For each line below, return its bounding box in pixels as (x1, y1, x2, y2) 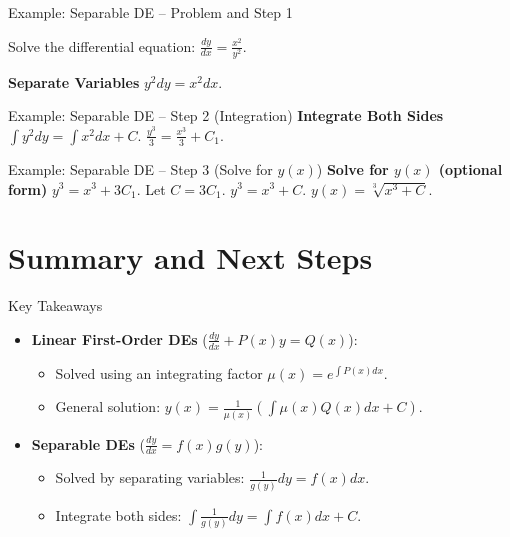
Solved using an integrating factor (55, 362, 263, 383)
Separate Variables (8, 71, 140, 92)
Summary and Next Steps (8, 237, 373, 278)
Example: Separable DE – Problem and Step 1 (8, 2, 293, 22)
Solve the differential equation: (8, 35, 196, 56)
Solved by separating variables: (55, 467, 245, 488)
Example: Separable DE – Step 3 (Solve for (8, 158, 273, 179)
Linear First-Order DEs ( (31, 328, 208, 349)
